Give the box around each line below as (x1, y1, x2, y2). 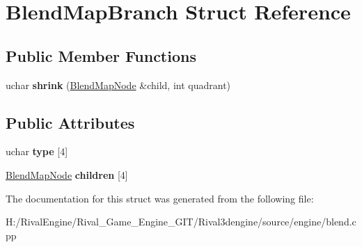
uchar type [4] (6, 144, 68, 159)
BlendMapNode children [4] (6, 167, 128, 182)
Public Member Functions (6, 45, 196, 66)
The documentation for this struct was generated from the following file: (6, 191, 314, 205)
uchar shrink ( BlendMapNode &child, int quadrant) (6, 77, 231, 92)
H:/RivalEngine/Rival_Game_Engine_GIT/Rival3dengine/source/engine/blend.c (6, 214, 356, 229)
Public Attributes (6, 111, 135, 133)
